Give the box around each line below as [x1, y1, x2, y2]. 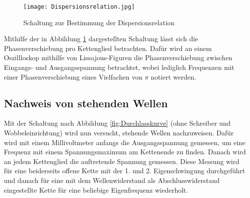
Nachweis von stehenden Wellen [4, 95, 168, 110]
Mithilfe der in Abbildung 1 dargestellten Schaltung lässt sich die [4, 33, 198, 44]
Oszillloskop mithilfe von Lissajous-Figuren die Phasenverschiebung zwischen [4, 52, 232, 63]
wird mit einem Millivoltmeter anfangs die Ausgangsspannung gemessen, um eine [4, 137, 246, 147]
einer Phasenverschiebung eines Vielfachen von [4, 71, 143, 82]
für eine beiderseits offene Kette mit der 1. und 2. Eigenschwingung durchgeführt [4, 165, 245, 176]
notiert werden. [151, 71, 196, 82]
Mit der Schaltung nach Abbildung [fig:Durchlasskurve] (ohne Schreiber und [4, 118, 231, 128]
